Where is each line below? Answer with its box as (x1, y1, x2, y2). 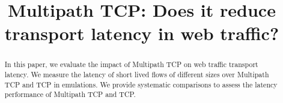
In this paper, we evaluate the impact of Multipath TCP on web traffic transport (4, 59, 258, 69)
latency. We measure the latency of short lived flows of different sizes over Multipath (4, 69, 269, 80)
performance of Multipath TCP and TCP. (4, 89, 136, 99)
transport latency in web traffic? (4, 21, 279, 46)
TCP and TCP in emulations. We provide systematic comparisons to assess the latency (4, 79, 278, 89)
